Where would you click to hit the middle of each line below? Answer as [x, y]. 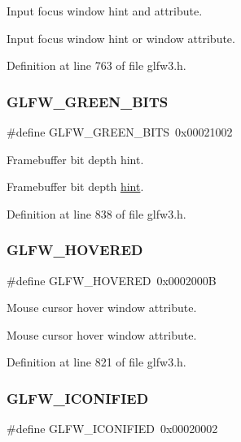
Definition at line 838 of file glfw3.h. [96, 213]
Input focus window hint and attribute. [105, 11]
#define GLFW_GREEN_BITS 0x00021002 [120, 132]
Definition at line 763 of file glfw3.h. [96, 65]
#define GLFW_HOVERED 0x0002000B [112, 280]
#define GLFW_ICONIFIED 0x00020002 [112, 429]
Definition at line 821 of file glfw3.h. [96, 362]
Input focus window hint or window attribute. [121, 38]
